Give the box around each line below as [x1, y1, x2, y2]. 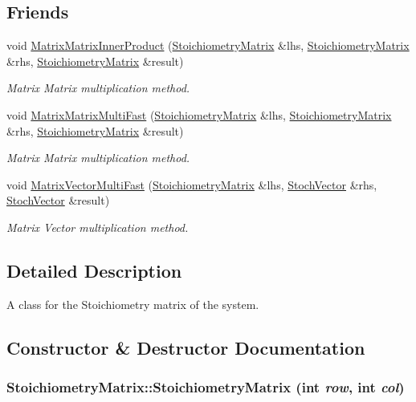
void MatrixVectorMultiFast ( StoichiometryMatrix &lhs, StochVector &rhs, [6, 176, 377, 193]
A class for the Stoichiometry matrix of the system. [6, 295, 259, 312]
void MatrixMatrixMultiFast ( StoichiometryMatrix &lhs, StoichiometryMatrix [6, 106, 392, 123]
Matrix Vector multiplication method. [6, 218, 189, 235]
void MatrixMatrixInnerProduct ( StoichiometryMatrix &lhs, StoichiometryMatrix [6, 37, 410, 54]
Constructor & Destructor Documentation [6, 335, 365, 359]
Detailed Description [6, 258, 182, 282]
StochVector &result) [6, 192, 110, 209]
